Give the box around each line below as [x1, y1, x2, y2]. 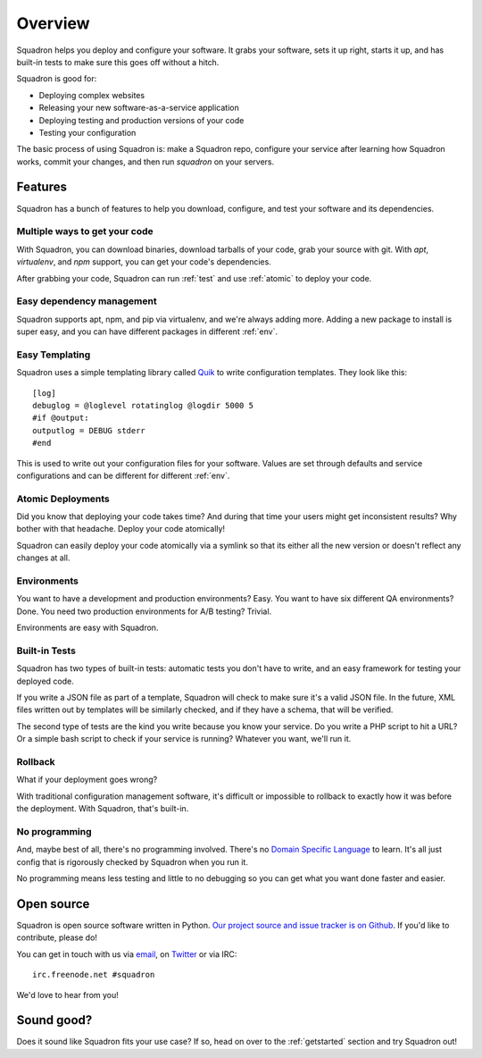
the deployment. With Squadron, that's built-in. [16, 803, 189, 814]
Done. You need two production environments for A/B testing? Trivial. [16, 606, 272, 617]
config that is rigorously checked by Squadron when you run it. [16, 856, 249, 867]
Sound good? [16, 1012, 93, 1028]
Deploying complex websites [38, 89, 145, 100]
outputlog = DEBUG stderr [32, 425, 146, 435]
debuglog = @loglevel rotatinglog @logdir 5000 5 [32, 400, 254, 410]
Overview [16, 13, 90, 33]
